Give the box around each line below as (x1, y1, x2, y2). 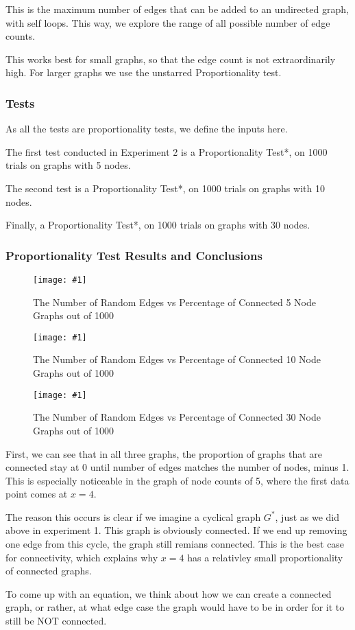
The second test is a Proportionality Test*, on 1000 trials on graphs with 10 (5, 180, 325, 195)
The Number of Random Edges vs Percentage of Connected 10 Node (33, 352, 321, 366)
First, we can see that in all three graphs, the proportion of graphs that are (5, 446, 323, 460)
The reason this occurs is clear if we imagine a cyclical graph (5, 509, 261, 524)
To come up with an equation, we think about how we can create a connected (5, 586, 332, 600)
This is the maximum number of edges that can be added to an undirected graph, (5, 2, 349, 16)
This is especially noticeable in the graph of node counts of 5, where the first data (5, 473, 350, 487)
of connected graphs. (5, 563, 92, 578)
